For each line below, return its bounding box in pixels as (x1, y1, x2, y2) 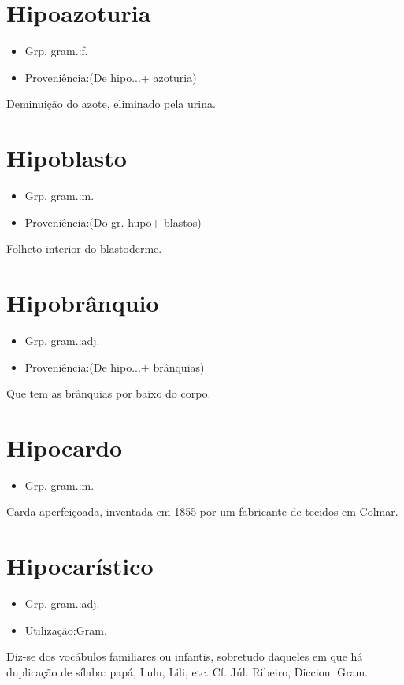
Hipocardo (6, 431, 123, 463)
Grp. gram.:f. (24, 43, 88, 59)
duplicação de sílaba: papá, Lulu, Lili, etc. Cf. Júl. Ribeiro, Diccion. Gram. (6, 663, 369, 679)
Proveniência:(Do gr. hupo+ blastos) (24, 213, 202, 230)
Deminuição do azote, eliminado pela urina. (6, 95, 216, 112)
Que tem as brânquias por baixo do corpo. (6, 385, 211, 402)
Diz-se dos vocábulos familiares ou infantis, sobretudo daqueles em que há (6, 648, 363, 665)
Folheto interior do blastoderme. (6, 240, 162, 257)
